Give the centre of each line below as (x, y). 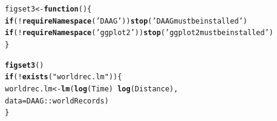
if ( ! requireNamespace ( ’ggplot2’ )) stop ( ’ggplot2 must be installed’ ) (139, 33)
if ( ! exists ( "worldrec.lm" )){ (64, 77)
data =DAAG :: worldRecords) (57, 101)
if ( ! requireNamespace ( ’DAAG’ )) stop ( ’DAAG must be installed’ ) (126, 21)
